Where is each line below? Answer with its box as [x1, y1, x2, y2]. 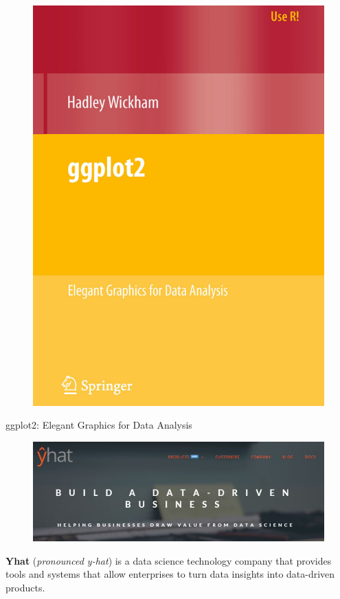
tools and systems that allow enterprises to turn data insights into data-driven [5, 567, 335, 581]
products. [5, 580, 45, 595]
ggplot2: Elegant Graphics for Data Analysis [5, 418, 192, 432]
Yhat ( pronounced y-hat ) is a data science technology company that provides [5, 553, 332, 567]
